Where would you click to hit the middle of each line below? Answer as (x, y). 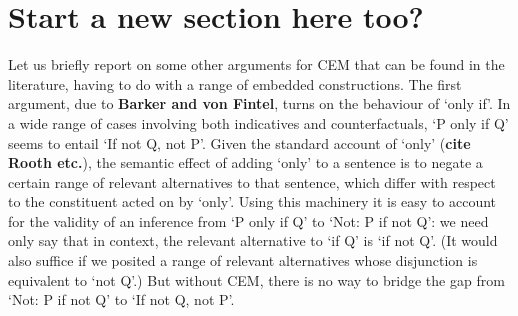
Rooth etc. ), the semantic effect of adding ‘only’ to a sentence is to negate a (245, 162)
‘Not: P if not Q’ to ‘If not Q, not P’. (121, 299)
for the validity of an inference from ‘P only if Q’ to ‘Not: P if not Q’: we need (248, 220)
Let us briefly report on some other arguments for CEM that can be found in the (256, 64)
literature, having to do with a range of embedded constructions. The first (235, 83)
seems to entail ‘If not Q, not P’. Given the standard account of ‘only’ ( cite (239, 142)
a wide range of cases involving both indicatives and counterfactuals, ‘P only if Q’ (258, 122)
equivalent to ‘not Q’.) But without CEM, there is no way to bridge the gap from (256, 279)
